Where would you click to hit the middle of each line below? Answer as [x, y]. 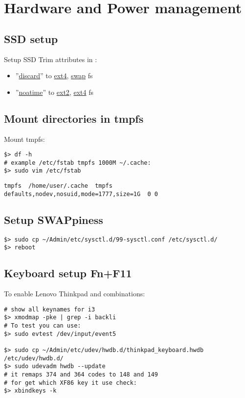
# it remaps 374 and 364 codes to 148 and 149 [81, 375]
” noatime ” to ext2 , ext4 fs [54, 92]
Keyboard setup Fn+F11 [68, 273]
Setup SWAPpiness [54, 219]
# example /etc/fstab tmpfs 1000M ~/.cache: [78, 163]
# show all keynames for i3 [50, 309]
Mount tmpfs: [24, 139]
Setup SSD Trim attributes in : [51, 59]
